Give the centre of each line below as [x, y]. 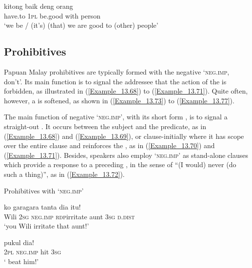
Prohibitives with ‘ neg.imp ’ [44, 190]
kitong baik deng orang [39, 6]
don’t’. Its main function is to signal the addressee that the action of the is [115, 81]
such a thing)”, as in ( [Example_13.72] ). [64, 174]
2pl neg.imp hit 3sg [33, 252]
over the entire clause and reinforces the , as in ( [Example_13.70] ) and [109, 145]
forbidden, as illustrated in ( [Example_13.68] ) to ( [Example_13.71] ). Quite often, [126, 91]
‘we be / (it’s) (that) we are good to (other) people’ [81, 25]
